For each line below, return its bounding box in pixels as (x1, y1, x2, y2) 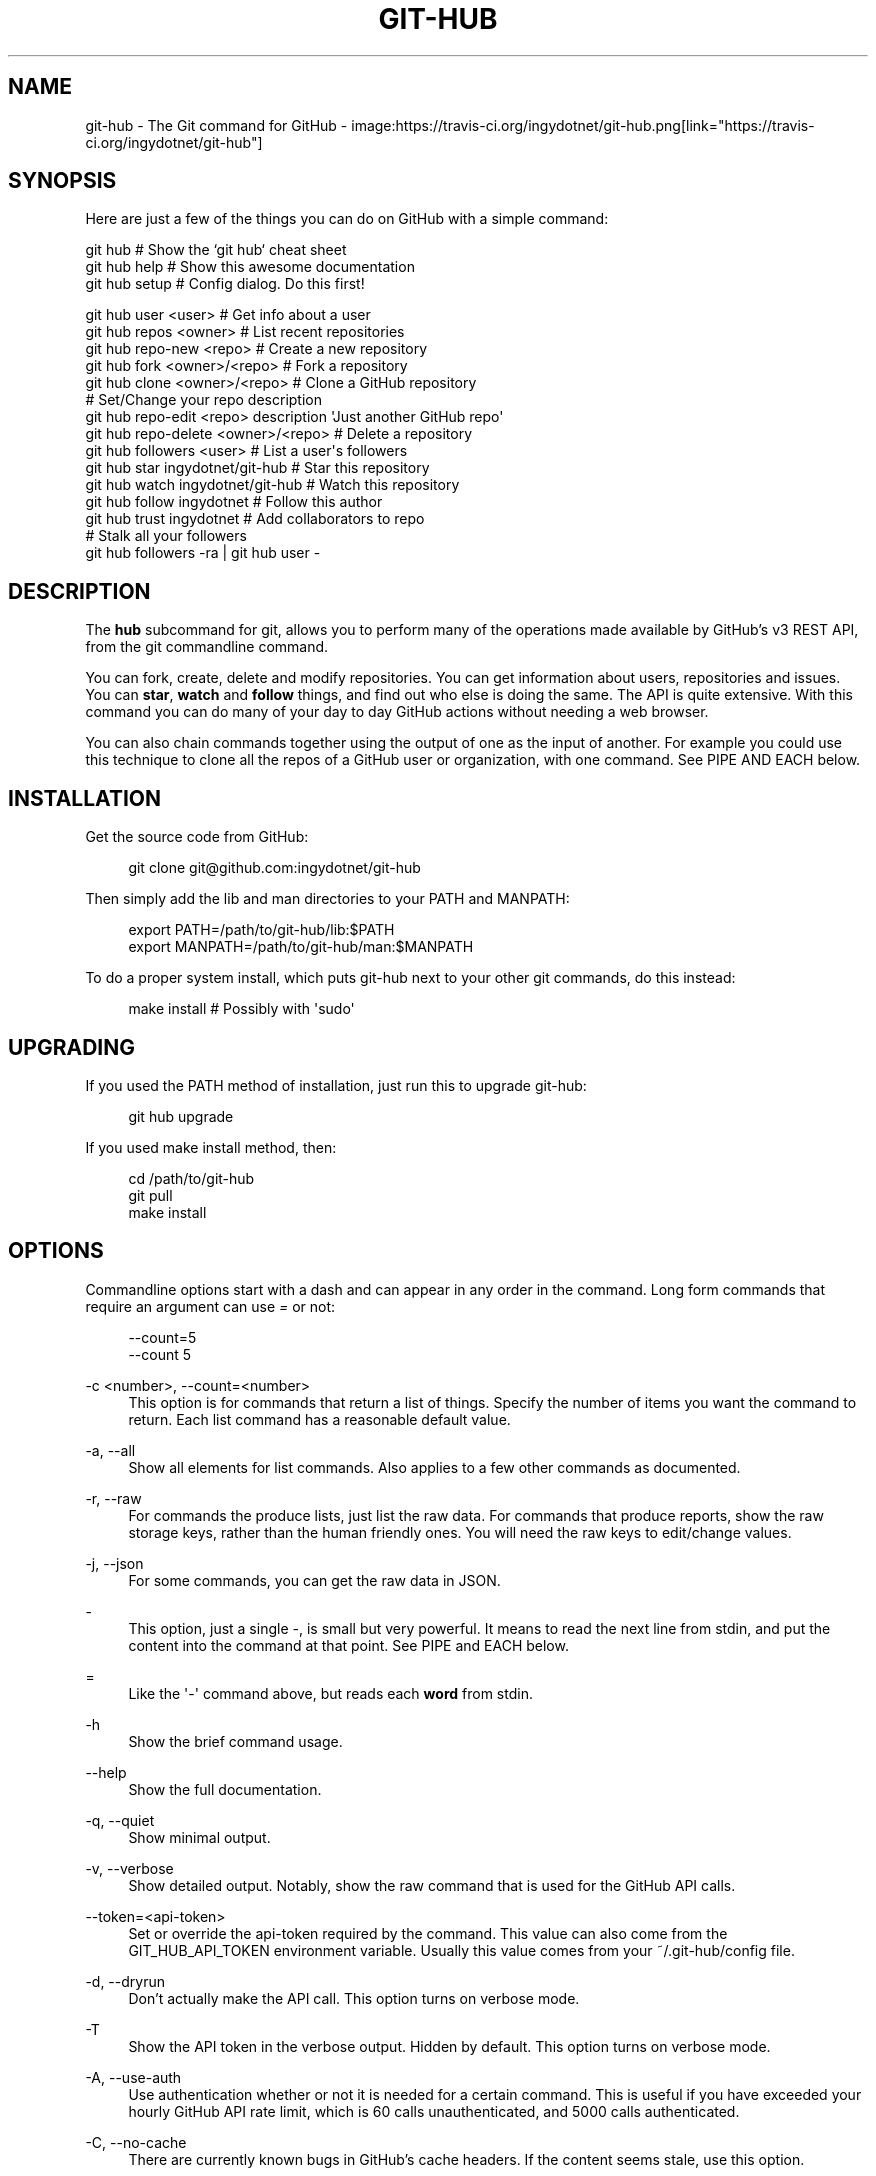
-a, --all (85, 1441, 136, 1459)
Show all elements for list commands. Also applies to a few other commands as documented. (128, 1458, 741, 1476)
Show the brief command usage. (128, 1732, 343, 1750)
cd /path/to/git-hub (128, 1169, 255, 1187)
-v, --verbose (85, 1859, 174, 1877)
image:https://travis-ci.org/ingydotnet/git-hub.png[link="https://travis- (351, 116, 815, 134)
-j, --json (85, 1554, 144, 1572)
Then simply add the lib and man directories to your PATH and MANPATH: (85, 890, 570, 908)
